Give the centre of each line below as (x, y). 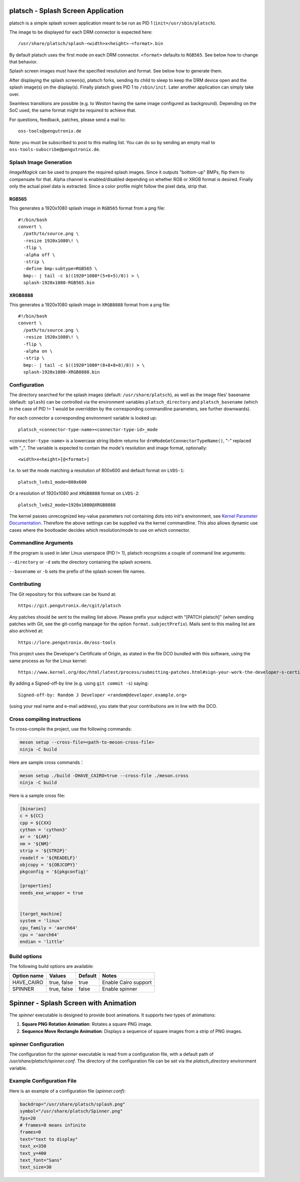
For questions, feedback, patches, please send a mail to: (67, 120)
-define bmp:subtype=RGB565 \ (60, 269)
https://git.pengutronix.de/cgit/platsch (69, 606)
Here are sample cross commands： (47, 762)
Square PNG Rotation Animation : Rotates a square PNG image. (87, 1024)
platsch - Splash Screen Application (66, 11)
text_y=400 (33, 1153)
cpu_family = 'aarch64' (49, 928)
